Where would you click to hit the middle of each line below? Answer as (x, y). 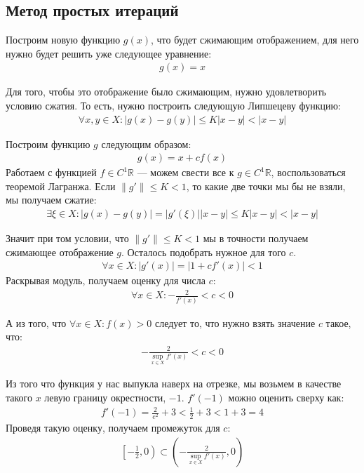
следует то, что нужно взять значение (235, 322)
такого (19, 398)
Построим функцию (48, 144)
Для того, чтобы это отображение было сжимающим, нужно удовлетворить (166, 92)
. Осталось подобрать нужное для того (204, 252)
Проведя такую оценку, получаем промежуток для (113, 428)
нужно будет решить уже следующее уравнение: (109, 53)
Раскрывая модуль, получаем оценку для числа (106, 280)
